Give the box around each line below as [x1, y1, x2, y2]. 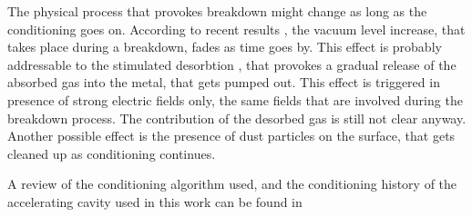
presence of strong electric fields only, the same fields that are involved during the [7, 90, 463, 109]
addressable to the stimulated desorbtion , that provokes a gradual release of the [7, 54, 457, 74]
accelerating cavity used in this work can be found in [7, 192, 303, 211]
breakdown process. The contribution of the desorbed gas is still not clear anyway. [7, 108, 467, 127]
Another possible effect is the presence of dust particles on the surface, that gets [7, 126, 456, 145]
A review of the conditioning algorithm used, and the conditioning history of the [7, 174, 457, 193]
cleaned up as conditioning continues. [7, 143, 216, 163]
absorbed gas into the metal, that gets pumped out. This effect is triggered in [7, 73, 440, 92]
